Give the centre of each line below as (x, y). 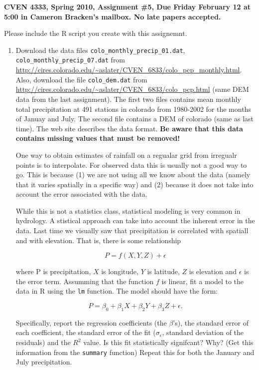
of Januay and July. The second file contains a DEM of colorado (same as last (134, 119)
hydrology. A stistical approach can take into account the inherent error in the (135, 220)
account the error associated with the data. (81, 194)
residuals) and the (43, 342)
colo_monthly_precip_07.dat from (70, 60)
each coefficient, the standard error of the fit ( (86, 332)
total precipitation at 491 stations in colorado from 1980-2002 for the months (133, 109)
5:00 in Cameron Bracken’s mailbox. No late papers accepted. (113, 16)
